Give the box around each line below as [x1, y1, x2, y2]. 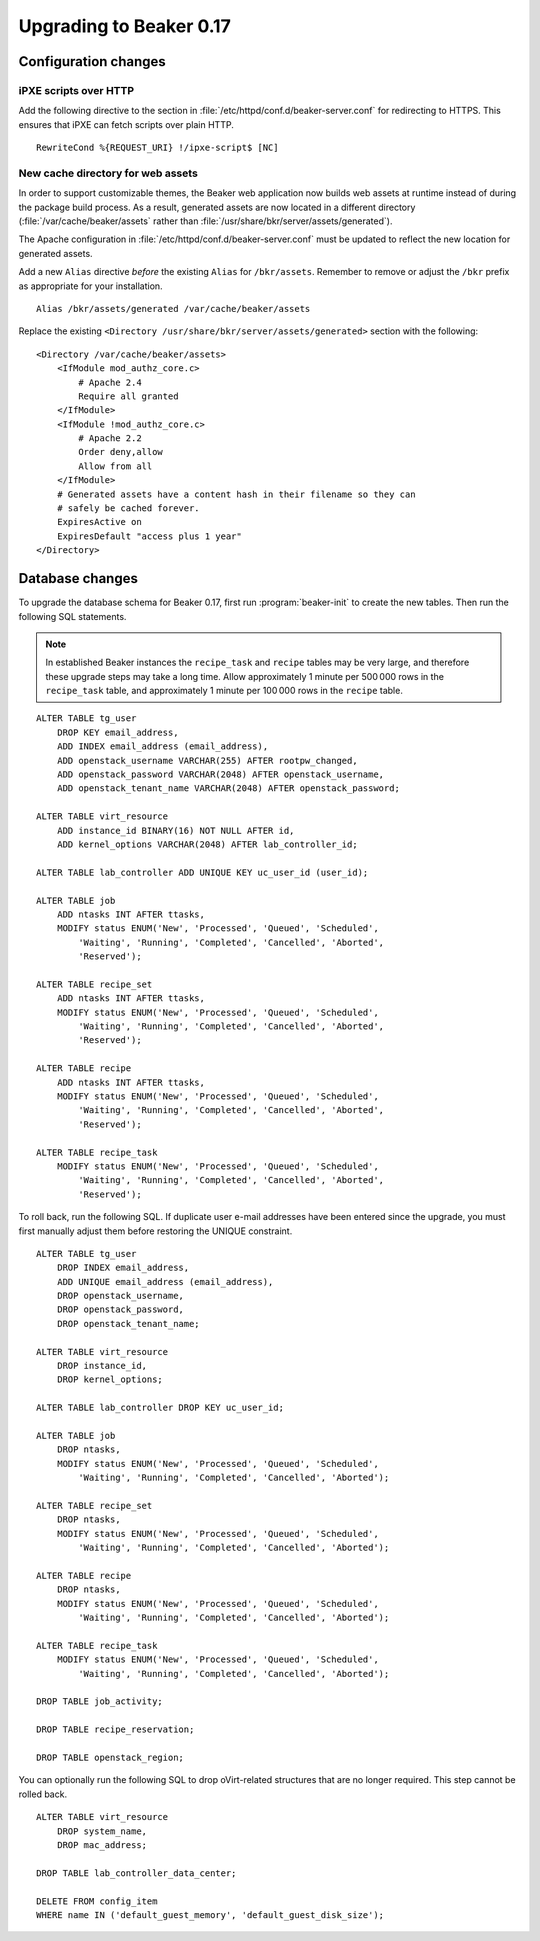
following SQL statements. [18, 610, 127, 622]
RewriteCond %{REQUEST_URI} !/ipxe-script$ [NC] [36, 142, 279, 154]
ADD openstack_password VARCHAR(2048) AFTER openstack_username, [56, 769, 385, 780]
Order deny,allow [78, 446, 164, 458]
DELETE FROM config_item [36, 1895, 158, 1907]
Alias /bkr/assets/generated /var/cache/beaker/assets [36, 303, 311, 314]
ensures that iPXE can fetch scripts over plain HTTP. [18, 118, 234, 130]
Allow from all [78, 460, 153, 472]
